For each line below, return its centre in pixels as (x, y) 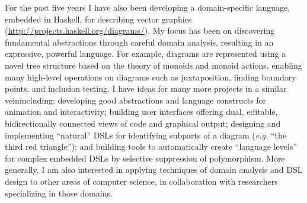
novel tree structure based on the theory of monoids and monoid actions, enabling (153, 65)
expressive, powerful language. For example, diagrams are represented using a (145, 54)
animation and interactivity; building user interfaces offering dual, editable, (141, 112)
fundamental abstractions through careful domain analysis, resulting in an (139, 42)
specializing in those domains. (59, 193)
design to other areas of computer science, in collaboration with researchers (141, 181)
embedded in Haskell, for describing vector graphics (98, 19)
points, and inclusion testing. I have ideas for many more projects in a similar (146, 88)
